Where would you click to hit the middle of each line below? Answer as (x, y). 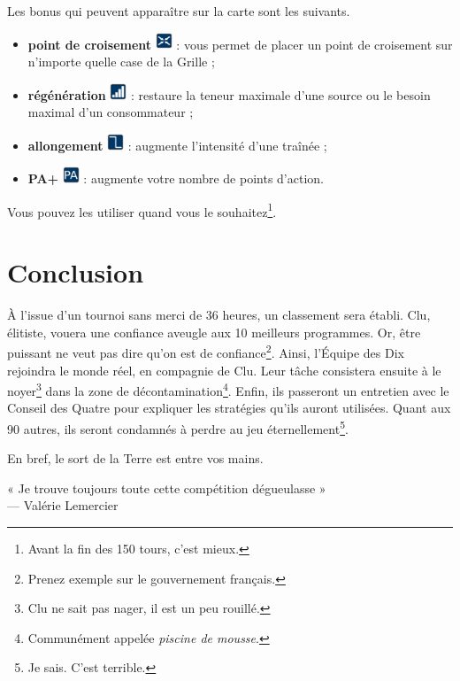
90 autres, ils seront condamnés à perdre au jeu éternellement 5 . (178, 427)
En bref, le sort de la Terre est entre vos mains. (135, 458)
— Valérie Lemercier (63, 505)
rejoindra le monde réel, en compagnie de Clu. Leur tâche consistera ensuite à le (224, 370)
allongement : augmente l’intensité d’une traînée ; (177, 145)
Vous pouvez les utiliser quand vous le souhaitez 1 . (142, 210)
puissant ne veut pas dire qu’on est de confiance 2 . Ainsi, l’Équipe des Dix (206, 351)
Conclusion (76, 272)
